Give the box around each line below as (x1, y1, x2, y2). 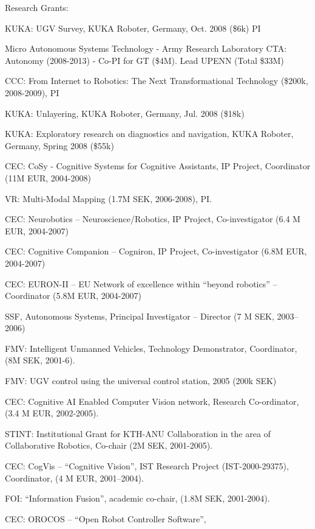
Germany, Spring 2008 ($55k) (5, 139, 114, 152)
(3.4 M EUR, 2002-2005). (5, 407, 99, 419)
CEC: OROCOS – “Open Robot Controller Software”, (5, 512, 206, 525)
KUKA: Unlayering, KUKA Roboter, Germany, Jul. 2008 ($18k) (5, 107, 245, 119)
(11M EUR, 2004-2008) (5, 171, 91, 184)
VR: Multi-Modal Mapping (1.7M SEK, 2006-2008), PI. (5, 192, 212, 205)
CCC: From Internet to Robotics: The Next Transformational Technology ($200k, (5, 74, 308, 87)
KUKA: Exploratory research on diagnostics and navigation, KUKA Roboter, (5, 127, 294, 140)
